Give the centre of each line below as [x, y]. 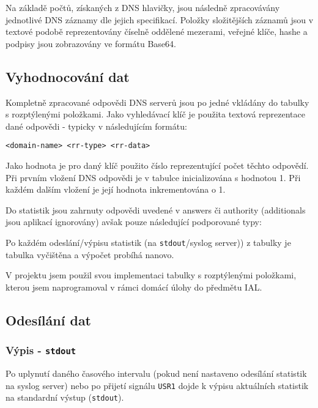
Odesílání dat [49, 320]
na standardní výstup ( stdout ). [65, 397]
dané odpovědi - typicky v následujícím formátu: [96, 126]
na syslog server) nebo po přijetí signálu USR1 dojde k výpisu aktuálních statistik [157, 385]
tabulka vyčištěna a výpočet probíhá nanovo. [90, 254]
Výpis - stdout [41, 350]
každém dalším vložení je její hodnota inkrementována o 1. [116, 189]
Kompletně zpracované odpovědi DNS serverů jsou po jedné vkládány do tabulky [157, 102]
